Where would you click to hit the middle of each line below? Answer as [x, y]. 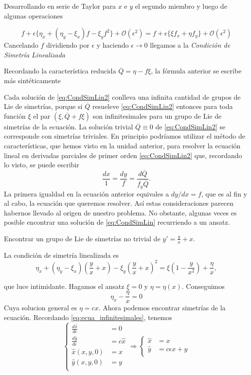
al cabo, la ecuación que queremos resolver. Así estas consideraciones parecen [119, 203]
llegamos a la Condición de [190, 45]
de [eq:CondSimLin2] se [190, 126]
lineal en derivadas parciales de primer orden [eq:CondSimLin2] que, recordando [123, 155]
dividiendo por [68, 45]
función [15, 116]
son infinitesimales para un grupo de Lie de [157, 116]
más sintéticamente [32, 80]
